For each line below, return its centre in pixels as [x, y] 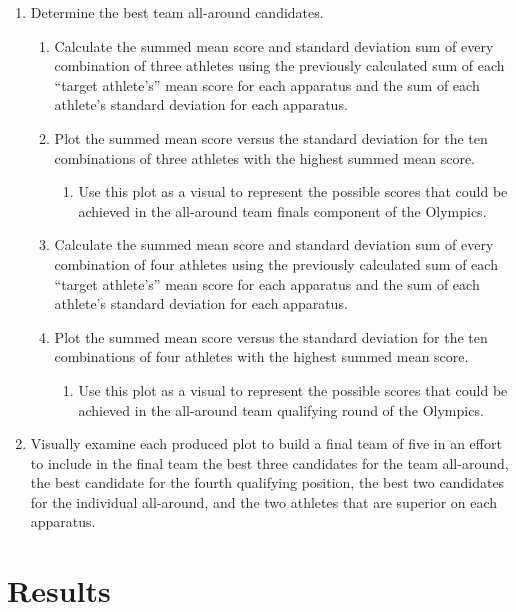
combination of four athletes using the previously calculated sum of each [276, 263]
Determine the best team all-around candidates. [177, 12]
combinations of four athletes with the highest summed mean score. [261, 356]
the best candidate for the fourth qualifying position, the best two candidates [267, 482]
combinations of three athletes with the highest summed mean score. [265, 157]
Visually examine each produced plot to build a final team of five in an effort [266, 443]
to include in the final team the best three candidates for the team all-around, [269, 462]
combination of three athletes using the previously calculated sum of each [279, 65]
